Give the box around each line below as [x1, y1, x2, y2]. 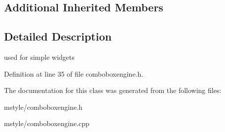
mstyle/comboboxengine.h [4, 101, 83, 112]
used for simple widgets [4, 51, 75, 62]
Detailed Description [4, 29, 112, 44]
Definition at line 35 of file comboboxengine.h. [4, 68, 144, 79]
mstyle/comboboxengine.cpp [4, 118, 90, 129]
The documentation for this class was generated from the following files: [4, 85, 222, 95]
